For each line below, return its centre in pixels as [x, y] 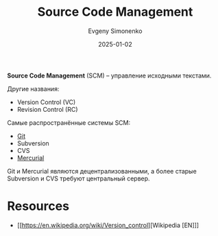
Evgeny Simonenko [115, 31]
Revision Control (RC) [47, 109]
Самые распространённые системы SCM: [69, 122]
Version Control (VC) [46, 102]
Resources [38, 206]
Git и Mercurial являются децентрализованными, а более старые [102, 171]
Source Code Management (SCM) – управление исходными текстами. [109, 75]
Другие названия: [33, 88]
